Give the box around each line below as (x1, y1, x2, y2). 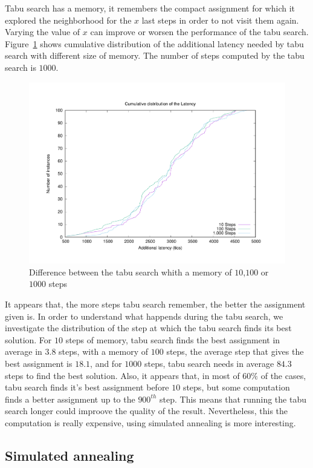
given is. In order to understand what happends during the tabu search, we (5, 309, 283, 322)
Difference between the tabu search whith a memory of (29, 265, 232, 278)
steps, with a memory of (59, 345, 149, 358)
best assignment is (5, 357, 73, 369)
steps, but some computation (182, 381, 290, 394)
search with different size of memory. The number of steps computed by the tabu (5, 49, 305, 62)
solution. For (5, 333, 52, 346)
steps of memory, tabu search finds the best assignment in (65, 333, 280, 346)
